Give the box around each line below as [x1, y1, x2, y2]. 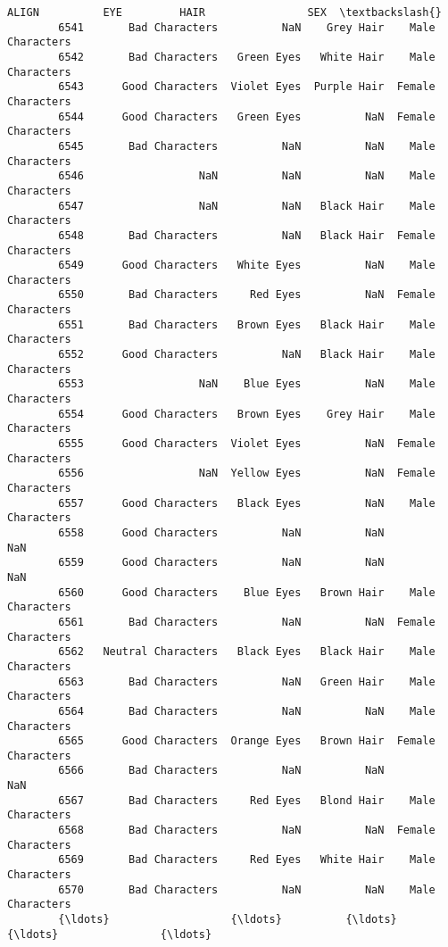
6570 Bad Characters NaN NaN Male [58, 883, 436, 896]
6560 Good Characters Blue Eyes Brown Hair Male [58, 586, 436, 599]
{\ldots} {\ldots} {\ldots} [58, 913, 397, 926]
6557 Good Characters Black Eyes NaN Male [58, 496, 436, 510]
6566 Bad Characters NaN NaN [58, 764, 385, 777]
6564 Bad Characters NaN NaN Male [58, 704, 436, 718]
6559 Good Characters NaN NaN [58, 556, 385, 569]
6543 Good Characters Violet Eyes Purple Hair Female [58, 80, 436, 94]
